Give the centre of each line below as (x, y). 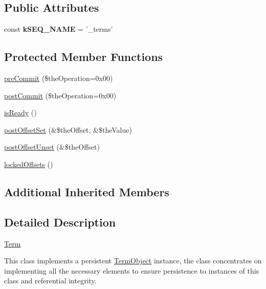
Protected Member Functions (84, 57)
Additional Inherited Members (87, 191)
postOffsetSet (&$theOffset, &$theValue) (68, 129)
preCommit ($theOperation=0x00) (59, 78)
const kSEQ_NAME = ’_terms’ (59, 29)
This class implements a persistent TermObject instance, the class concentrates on (133, 261)
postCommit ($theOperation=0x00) (60, 95)
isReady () (20, 112)
